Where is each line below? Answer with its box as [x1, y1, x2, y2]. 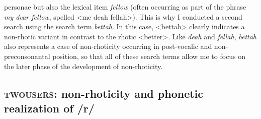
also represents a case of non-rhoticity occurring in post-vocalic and [4, 41, 212, 51]
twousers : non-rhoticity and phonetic [4, 85, 204, 101]
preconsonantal [4, 50, 50, 61]
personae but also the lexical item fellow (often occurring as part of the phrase [4, 2, 246, 12]
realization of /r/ [4, 100, 95, 115]
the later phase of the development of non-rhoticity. [4, 61, 163, 71]
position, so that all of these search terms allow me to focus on [52, 50, 246, 61]
